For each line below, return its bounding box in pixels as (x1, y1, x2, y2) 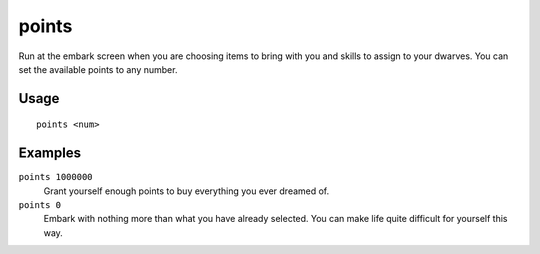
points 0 (18, 200, 62, 211)
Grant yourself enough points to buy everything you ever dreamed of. (43, 185, 330, 197)
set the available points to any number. (18, 63, 178, 75)
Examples (18, 145, 82, 162)
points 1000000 (18, 171, 94, 183)
